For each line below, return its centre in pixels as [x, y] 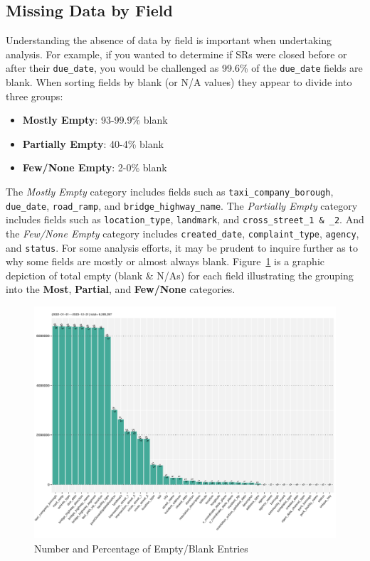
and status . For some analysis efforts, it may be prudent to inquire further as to [182, 247]
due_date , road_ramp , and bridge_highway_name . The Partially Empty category [182, 205]
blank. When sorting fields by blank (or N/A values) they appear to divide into [179, 82]
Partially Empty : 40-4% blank [93, 143]
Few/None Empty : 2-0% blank [95, 167]
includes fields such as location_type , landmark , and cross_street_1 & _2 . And [185, 219]
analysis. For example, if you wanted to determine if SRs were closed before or [176, 54]
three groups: [35, 96]
